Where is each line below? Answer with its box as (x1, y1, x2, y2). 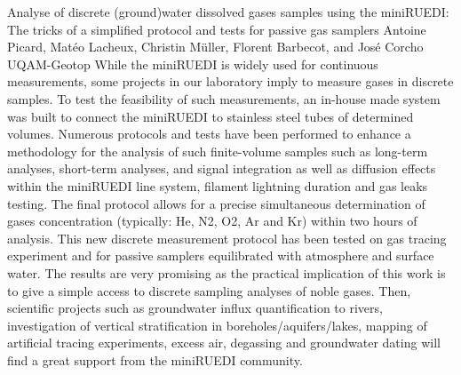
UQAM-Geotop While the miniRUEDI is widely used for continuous (7, 54, 378, 73)
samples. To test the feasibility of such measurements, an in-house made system (7, 89, 441, 108)
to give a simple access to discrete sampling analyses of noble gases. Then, (7, 281, 411, 299)
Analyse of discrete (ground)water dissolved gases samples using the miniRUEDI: (7, 3, 449, 20)
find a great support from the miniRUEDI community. (7, 350, 303, 369)
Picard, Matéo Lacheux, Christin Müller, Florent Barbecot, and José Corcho (7, 37, 424, 56)
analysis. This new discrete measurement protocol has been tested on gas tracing (7, 228, 447, 247)
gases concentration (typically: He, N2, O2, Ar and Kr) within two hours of (7, 211, 417, 230)
